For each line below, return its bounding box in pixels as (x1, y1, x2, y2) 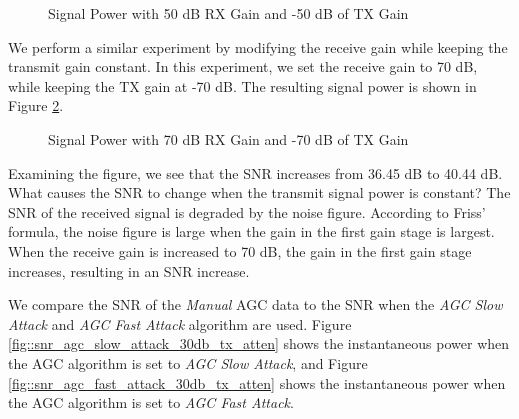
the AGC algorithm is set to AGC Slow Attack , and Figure (8, 352, 368, 373)
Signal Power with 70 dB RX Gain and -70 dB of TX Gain (48, 128, 409, 149)
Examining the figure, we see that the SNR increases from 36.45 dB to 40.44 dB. (8, 162, 503, 183)
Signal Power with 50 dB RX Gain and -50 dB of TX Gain (48, 3, 409, 23)
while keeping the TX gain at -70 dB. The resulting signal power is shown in (8, 75, 477, 96)
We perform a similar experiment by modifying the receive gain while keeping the (8, 36, 508, 57)
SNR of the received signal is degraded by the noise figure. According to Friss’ (8, 201, 486, 222)
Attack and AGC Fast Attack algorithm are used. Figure (8, 313, 352, 334)
